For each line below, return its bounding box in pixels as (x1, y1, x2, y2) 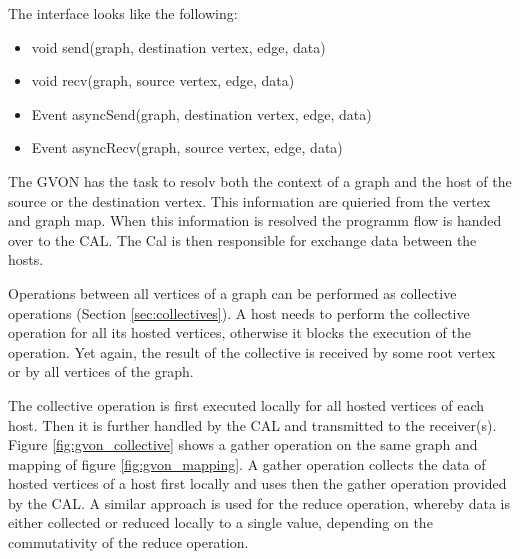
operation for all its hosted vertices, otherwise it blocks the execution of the (8, 322, 471, 343)
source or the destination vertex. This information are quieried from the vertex (8, 190, 491, 211)
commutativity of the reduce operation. (8, 532, 249, 553)
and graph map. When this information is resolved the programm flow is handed (8, 210, 502, 231)
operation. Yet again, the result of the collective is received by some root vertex (8, 341, 496, 362)
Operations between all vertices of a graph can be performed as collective (8, 282, 457, 303)
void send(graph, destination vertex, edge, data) (31, 36, 326, 57)
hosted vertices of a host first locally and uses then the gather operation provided (8, 473, 507, 494)
